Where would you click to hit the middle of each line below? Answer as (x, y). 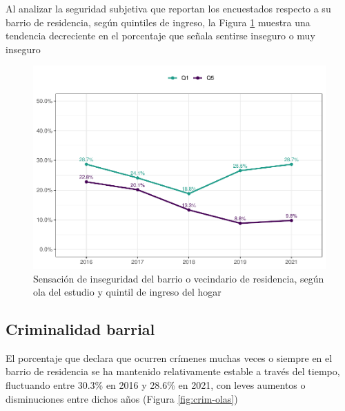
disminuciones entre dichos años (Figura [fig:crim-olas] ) (122, 398)
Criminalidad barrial (80, 329)
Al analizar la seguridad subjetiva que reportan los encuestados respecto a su (168, 8)
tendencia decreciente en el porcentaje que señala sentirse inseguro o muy (160, 36)
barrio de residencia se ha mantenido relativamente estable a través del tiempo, (173, 371)
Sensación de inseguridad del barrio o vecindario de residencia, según (179, 278)
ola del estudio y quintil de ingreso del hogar (127, 292)
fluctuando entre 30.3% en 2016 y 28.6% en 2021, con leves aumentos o (156, 385)
